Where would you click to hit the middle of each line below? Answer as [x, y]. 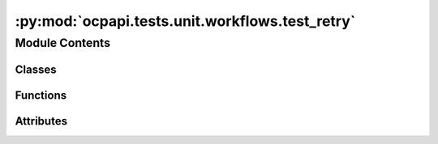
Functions [41, 95]
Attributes [41, 121]
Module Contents [63, 43]
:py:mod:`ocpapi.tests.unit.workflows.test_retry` [185, 21]
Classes [36, 69]
